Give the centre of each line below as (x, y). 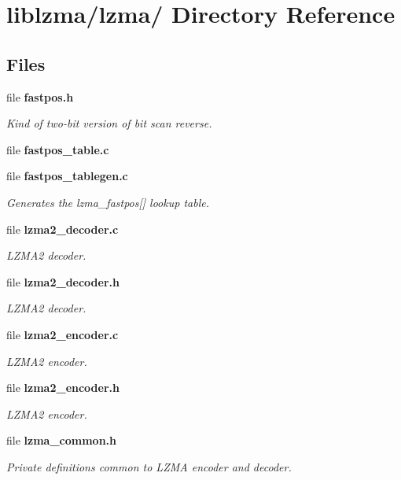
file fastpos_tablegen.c (67, 176)
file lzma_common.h (62, 440)
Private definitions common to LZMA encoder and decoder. (149, 466)
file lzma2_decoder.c (63, 229)
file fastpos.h (40, 96)
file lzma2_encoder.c (63, 334)
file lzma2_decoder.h (63, 281)
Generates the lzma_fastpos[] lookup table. (108, 202)
